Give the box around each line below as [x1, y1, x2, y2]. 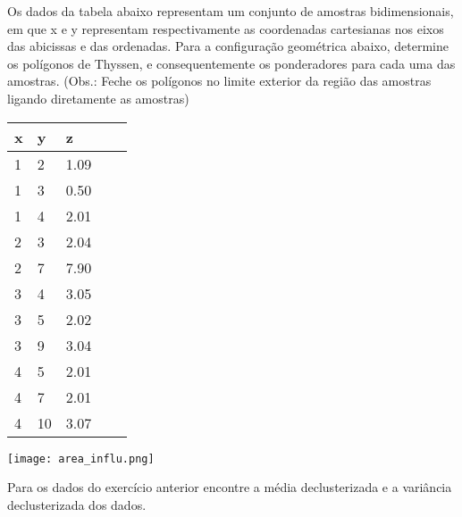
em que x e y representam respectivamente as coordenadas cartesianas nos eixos [7, 19, 444, 38]
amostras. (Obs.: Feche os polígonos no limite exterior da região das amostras [7, 71, 432, 90]
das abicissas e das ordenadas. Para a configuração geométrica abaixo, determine [7, 37, 449, 55]
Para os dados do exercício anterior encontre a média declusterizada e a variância [7, 478, 452, 496]
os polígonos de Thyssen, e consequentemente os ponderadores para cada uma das [7, 54, 456, 72]
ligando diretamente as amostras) [7, 88, 189, 107]
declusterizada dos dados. [7, 495, 147, 513]
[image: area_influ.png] [7, 452, 155, 465]
